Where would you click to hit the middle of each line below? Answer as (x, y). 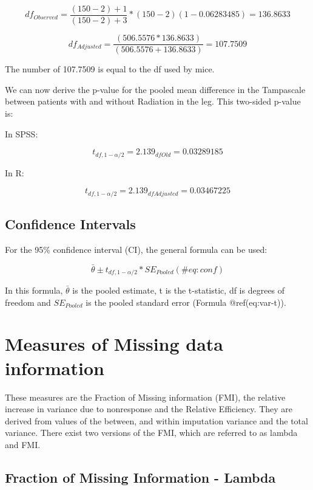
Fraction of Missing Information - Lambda (140, 477)
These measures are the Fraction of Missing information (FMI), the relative (145, 397)
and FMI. (23, 444)
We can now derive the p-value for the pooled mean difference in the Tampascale (155, 89)
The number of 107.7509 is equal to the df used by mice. (110, 69)
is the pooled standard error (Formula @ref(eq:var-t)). (186, 302)
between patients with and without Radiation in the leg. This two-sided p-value (153, 101)
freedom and (28, 302)
